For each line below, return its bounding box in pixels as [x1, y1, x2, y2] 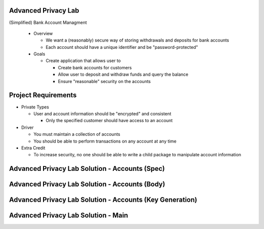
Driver [21, 125, 34, 130]
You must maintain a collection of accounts [33, 131, 121, 137]
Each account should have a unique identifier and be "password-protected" [45, 44, 198, 50]
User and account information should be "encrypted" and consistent [33, 110, 172, 117]
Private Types [21, 104, 49, 110]
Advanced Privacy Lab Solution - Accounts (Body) [9, 180, 166, 188]
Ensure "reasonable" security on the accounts [58, 78, 151, 84]
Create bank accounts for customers [58, 64, 132, 70]
